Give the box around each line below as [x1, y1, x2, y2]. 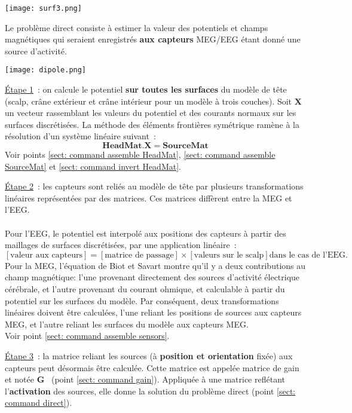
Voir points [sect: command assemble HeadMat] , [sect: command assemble [5, 148, 276, 161]
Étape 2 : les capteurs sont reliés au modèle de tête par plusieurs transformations [5, 180, 304, 192]
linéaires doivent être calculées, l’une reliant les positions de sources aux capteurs [5, 306, 302, 319]
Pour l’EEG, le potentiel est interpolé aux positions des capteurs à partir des [5, 227, 286, 239]
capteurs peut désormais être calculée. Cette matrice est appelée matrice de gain [5, 361, 299, 374]
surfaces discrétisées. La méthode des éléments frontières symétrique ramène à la [5, 118, 299, 130]
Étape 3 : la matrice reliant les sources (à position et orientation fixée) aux [5, 349, 293, 362]
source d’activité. [5, 44, 67, 57]
